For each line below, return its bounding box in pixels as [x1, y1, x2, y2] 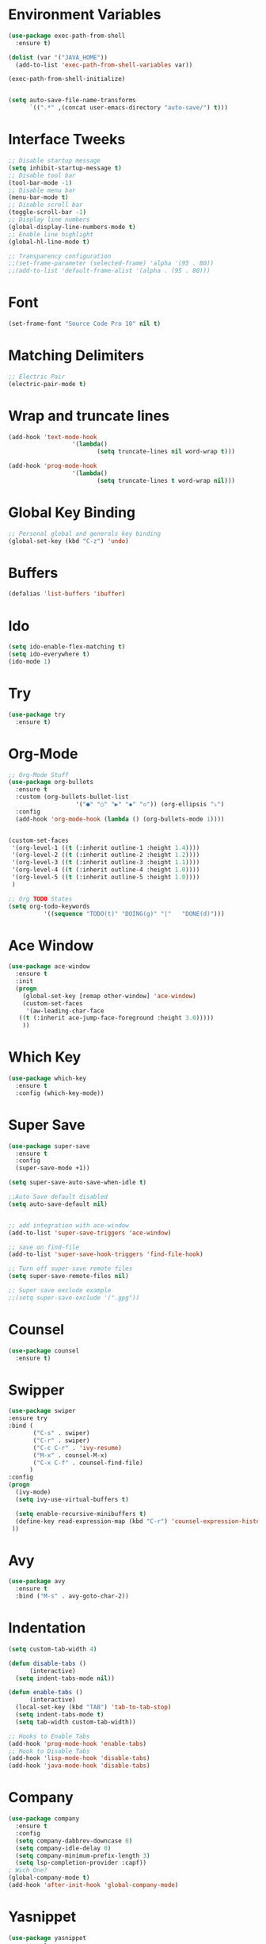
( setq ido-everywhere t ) [8, 650, 90, 659]
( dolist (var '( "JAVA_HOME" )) [8, 53, 108, 61]
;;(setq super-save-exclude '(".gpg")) [8, 1294, 140, 1302]
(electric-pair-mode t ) [8, 380, 87, 388]
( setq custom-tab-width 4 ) [8, 1645, 97, 1653]
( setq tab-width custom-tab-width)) [15, 1718, 136, 1726]
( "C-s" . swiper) [32, 1429, 90, 1437]
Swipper [8, 1381, 65, 1399]
